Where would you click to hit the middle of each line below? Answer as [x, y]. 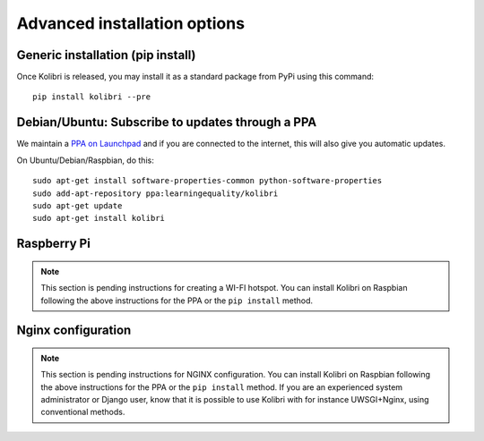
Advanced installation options [131, 23]
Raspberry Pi [54, 244]
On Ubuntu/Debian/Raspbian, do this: [85, 160]
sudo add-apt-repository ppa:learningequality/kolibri [156, 193]
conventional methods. [83, 412]
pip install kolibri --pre [92, 97]
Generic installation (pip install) [106, 55]
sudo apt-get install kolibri [99, 218]
